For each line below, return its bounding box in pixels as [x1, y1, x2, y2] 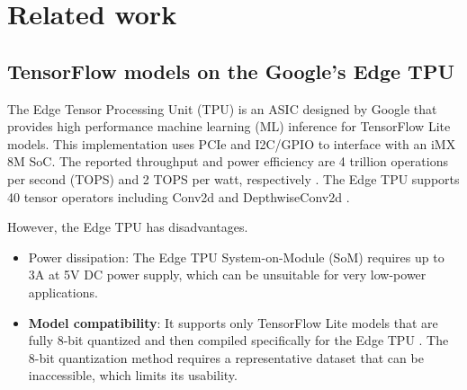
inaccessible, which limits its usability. [28, 366, 238, 385]
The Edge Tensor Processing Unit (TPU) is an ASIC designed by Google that [7, 99, 437, 118]
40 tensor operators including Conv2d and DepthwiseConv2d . [7, 187, 350, 206]
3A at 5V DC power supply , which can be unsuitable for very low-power [28, 265, 427, 284]
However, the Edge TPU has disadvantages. [7, 217, 248, 236]
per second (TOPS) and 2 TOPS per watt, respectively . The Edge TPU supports [7, 169, 460, 188]
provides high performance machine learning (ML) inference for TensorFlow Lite [7, 117, 451, 136]
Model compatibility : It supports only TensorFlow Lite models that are [28, 313, 438, 332]
